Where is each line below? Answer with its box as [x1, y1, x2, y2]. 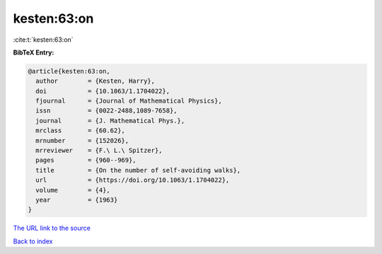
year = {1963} [35, 196, 118, 204]
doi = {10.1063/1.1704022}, [35, 87, 170, 95]
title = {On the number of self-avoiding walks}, [35, 166, 241, 174]
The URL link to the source [13, 224, 91, 233]
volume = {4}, [35, 186, 111, 194]
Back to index [13, 237, 53, 246]
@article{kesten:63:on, [28, 67, 111, 75]
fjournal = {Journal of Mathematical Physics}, [35, 97, 222, 105]
